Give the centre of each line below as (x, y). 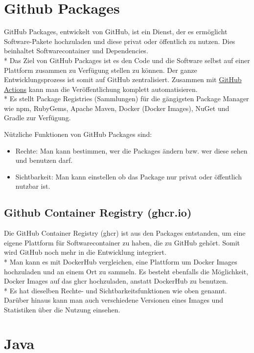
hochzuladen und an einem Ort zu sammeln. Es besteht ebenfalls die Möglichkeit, (126, 271)
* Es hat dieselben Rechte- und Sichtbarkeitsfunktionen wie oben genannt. (115, 290)
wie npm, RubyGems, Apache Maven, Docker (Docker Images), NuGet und (117, 108)
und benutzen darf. (44, 160)
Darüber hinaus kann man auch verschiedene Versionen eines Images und (114, 300)
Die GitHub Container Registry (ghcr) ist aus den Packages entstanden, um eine (125, 233)
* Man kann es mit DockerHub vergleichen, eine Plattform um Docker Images (121, 262)
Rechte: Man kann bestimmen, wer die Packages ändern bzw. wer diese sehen (131, 150)
